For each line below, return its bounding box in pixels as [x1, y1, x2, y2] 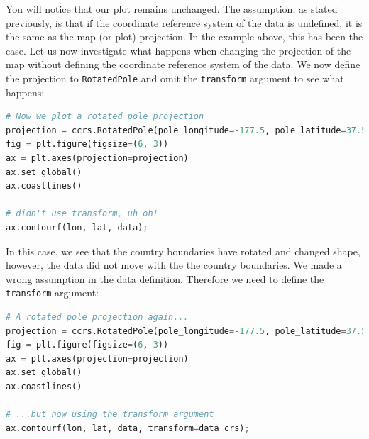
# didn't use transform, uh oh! [6, 209, 158, 219]
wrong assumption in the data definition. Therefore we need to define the [6, 271, 324, 286]
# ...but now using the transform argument [6, 409, 214, 420]
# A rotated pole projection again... [6, 312, 189, 322]
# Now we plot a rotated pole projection [6, 111, 204, 122]
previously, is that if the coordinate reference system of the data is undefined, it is [6, 15, 363, 30]
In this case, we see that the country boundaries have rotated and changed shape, [6, 243, 360, 258]
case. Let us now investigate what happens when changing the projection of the [6, 43, 351, 57]
